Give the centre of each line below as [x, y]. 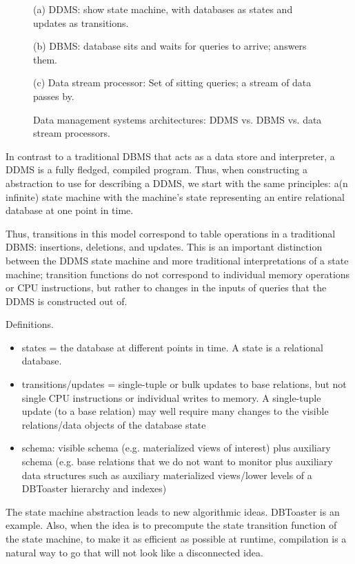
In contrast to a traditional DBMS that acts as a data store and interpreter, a [170, 156]
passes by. [54, 96]
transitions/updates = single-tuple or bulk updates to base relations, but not [184, 384]
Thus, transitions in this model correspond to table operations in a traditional [171, 233]
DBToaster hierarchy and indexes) [94, 488]
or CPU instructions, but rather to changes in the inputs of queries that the [166, 288]
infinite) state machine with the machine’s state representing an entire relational [175, 196]
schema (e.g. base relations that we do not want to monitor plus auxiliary [177, 461]
